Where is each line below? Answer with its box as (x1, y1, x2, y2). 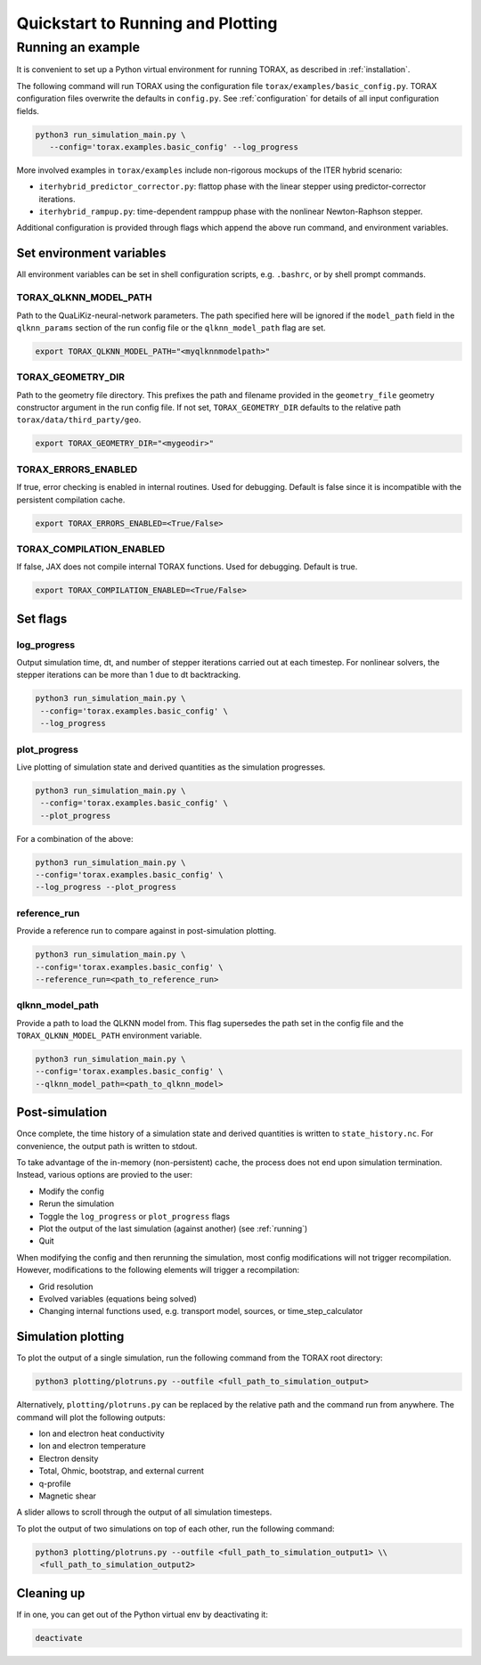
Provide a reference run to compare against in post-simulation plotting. (16, 926, 276, 936)
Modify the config (38, 1186, 104, 1196)
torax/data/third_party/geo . (16, 414, 142, 425)
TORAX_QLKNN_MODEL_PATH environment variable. (16, 1030, 202, 1041)
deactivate (35, 1633, 83, 1643)
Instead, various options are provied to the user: (16, 1170, 193, 1180)
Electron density (38, 1453, 99, 1464)
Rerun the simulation (38, 1198, 115, 1209)
